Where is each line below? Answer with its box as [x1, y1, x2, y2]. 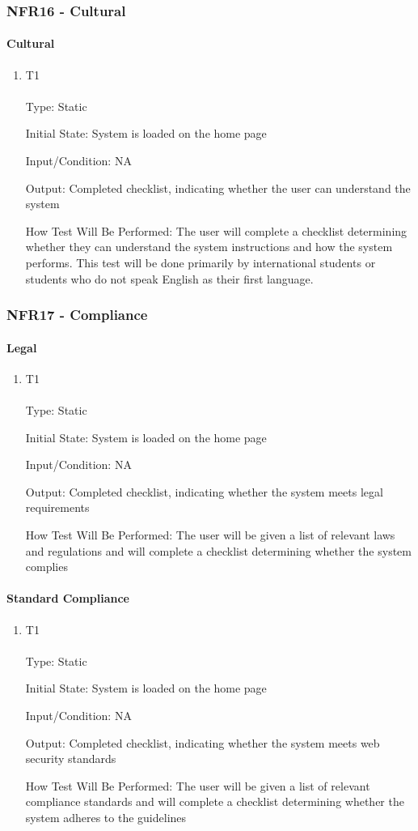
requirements [25, 499, 90, 516]
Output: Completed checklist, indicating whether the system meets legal [25, 483, 383, 500]
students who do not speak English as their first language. [25, 270, 314, 287]
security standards [25, 750, 116, 767]
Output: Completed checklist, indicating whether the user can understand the [25, 179, 411, 196]
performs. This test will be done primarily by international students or [25, 254, 376, 271]
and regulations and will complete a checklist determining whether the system [25, 542, 412, 559]
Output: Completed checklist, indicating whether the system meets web [25, 734, 380, 751]
